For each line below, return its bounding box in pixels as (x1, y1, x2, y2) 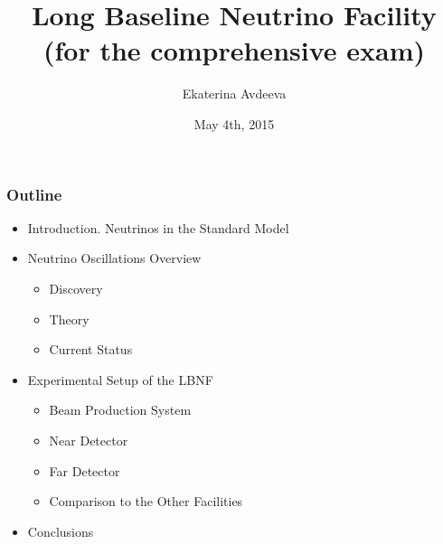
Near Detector (49, 430, 128, 449)
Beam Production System (49, 400, 192, 419)
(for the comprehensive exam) (43, 32, 425, 69)
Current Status (49, 340, 133, 359)
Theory (49, 309, 90, 328)
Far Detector (49, 461, 120, 480)
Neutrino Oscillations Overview (27, 249, 202, 267)
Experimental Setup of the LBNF (27, 370, 213, 389)
